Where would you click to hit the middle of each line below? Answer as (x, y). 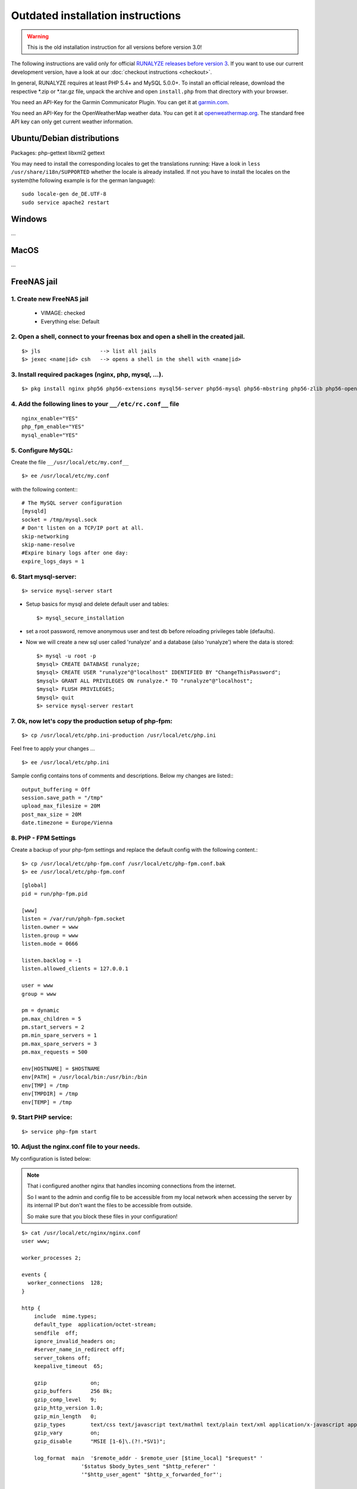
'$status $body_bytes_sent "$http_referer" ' (149, 1466)
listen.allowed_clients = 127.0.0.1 (75, 969)
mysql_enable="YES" (50, 435)
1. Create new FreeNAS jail (50, 299)
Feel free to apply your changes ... (53, 749)
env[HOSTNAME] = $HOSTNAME (61, 1069)
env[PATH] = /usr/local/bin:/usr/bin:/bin (84, 1077)
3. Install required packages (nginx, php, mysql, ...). (87, 374)
